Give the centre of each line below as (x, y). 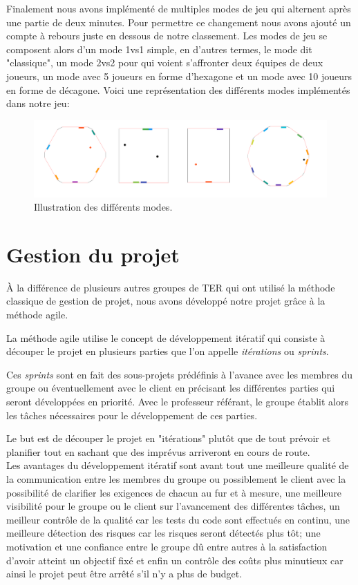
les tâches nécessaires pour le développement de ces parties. (132, 415)
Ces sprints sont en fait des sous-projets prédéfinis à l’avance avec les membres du (179, 374)
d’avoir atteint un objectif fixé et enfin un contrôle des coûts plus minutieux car (175, 560)
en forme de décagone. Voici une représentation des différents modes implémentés (178, 89)
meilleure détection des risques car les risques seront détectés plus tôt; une (163, 533)
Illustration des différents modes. (103, 207)
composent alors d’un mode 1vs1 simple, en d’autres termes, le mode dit (159, 49)
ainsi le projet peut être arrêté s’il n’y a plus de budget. (124, 574)
